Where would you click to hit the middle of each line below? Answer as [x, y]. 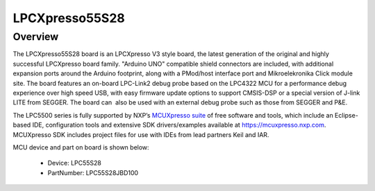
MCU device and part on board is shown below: [81, 147]
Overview [36, 37]
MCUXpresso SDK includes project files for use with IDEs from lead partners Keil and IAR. [141, 134]
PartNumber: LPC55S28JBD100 [93, 172]
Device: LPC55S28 [75, 163]
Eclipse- [347, 115]
